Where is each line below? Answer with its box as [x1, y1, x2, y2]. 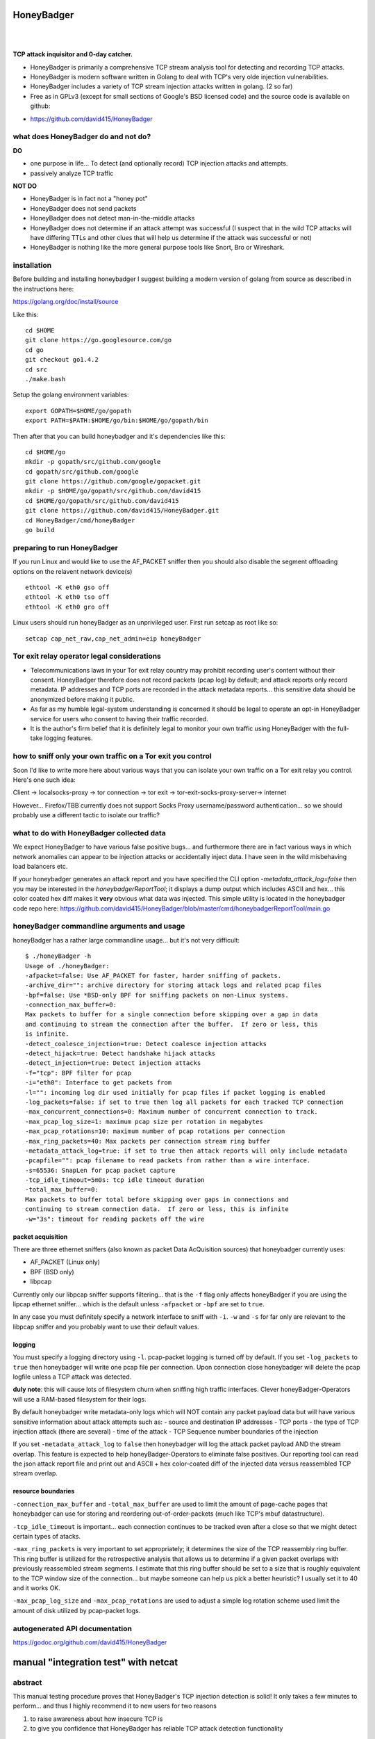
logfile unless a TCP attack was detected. [12, 1372, 132, 1381]
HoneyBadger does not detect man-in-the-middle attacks [30, 214, 195, 223]
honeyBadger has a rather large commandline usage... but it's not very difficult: [12, 936, 240, 944]
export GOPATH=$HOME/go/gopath [25, 407, 132, 415]
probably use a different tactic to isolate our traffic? [12, 811, 160, 819]
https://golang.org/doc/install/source [12, 298, 119, 306]
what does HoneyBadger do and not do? [12, 132, 151, 142]
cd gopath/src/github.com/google [25, 467, 139, 476]
